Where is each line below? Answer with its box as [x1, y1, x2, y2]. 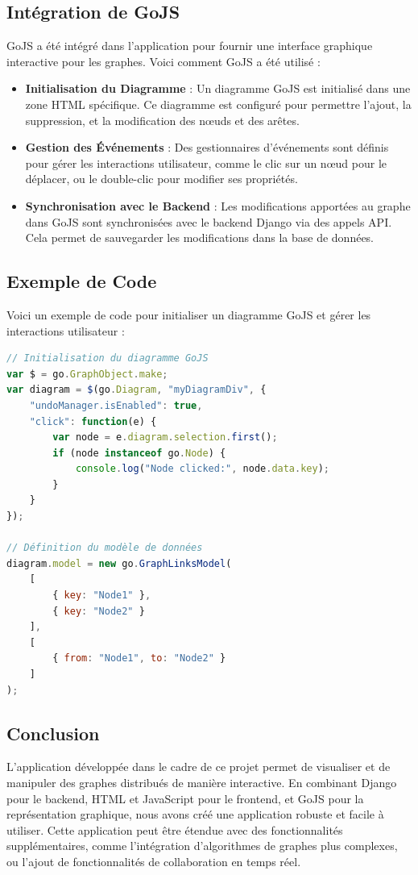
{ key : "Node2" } [52, 605, 145, 617]
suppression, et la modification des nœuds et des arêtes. [25, 111, 300, 128]
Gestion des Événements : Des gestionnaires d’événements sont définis [25, 139, 389, 156]
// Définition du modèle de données [6, 542, 203, 554]
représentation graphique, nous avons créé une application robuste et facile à [6, 806, 384, 823]
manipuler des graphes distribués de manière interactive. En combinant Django [6, 773, 397, 790]
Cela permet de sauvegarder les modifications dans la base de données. [25, 229, 375, 246]
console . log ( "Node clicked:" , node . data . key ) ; [75, 463, 330, 475]
